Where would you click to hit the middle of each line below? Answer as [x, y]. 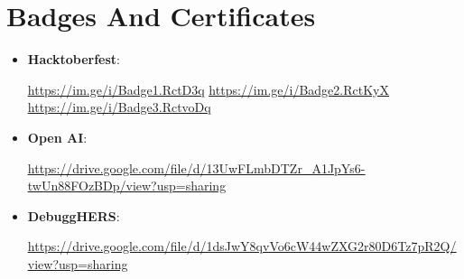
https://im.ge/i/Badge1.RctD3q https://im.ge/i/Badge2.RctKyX [208, 89]
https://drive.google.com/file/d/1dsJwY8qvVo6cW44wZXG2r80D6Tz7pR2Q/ [242, 246]
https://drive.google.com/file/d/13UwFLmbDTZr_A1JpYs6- [196, 167]
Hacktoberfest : [74, 59]
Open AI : [57, 137]
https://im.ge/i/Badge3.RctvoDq [119, 107]
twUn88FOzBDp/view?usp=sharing [127, 186]
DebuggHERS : [74, 215]
